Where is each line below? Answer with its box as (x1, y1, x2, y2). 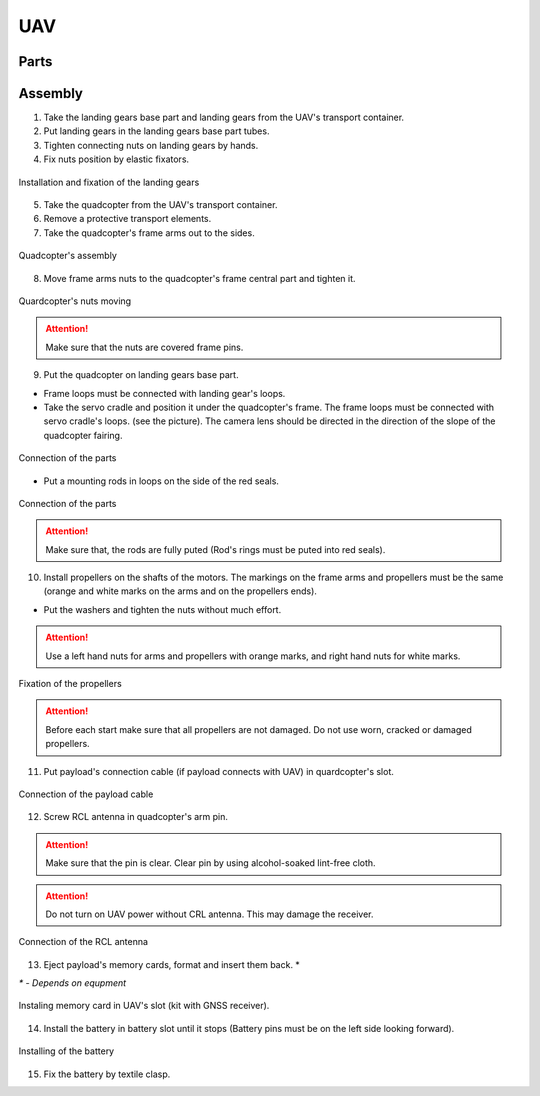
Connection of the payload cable (18, 788, 154, 800)
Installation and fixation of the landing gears (18, 176, 200, 188)
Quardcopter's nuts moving (18, 295, 132, 307)
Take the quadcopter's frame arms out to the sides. (43, 226, 255, 239)
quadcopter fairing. (43, 429, 123, 441)
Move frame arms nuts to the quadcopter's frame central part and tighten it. (43, 272, 356, 284)
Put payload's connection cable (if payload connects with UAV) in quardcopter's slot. (43, 765, 394, 777)
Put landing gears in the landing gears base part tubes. (43, 125, 270, 137)
